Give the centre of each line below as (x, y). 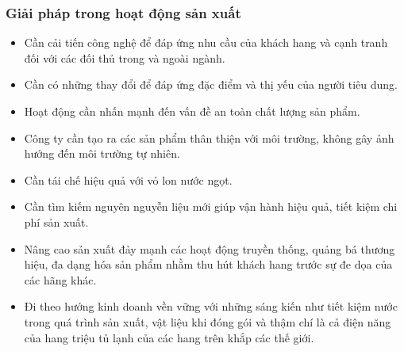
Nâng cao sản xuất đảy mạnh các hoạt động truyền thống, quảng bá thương (210, 248)
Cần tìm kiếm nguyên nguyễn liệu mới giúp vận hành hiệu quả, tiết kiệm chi (211, 206)
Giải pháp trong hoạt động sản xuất (123, 12)
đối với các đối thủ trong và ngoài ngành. (125, 57)
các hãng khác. (60, 279)
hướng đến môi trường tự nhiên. (102, 153)
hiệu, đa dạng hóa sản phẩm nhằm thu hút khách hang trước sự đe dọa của (208, 264)
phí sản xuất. (56, 221)
